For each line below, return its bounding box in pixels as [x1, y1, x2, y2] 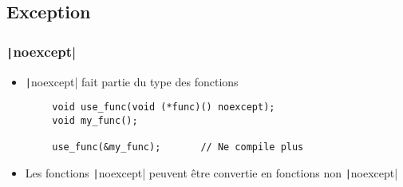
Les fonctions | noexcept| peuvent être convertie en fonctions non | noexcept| [25, 164, 398, 181]
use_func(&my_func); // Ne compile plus [52, 141, 304, 153]
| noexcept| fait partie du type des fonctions [25, 73, 239, 90]
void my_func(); [52, 114, 138, 126]
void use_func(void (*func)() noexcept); [52, 101, 275, 113]
